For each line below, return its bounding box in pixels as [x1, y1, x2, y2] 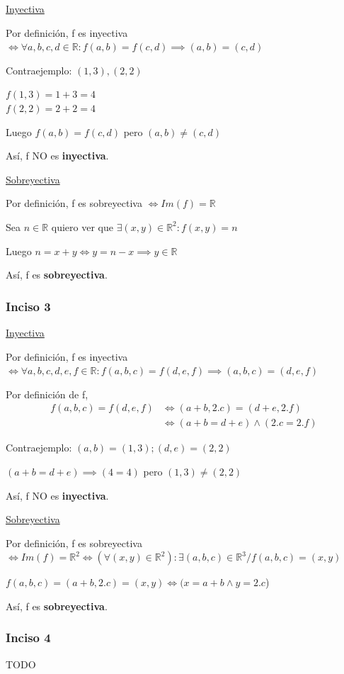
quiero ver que [51, 219, 113, 234]
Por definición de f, [6, 386, 88, 401]
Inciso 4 [6, 629, 51, 646]
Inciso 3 [6, 297, 51, 315]
